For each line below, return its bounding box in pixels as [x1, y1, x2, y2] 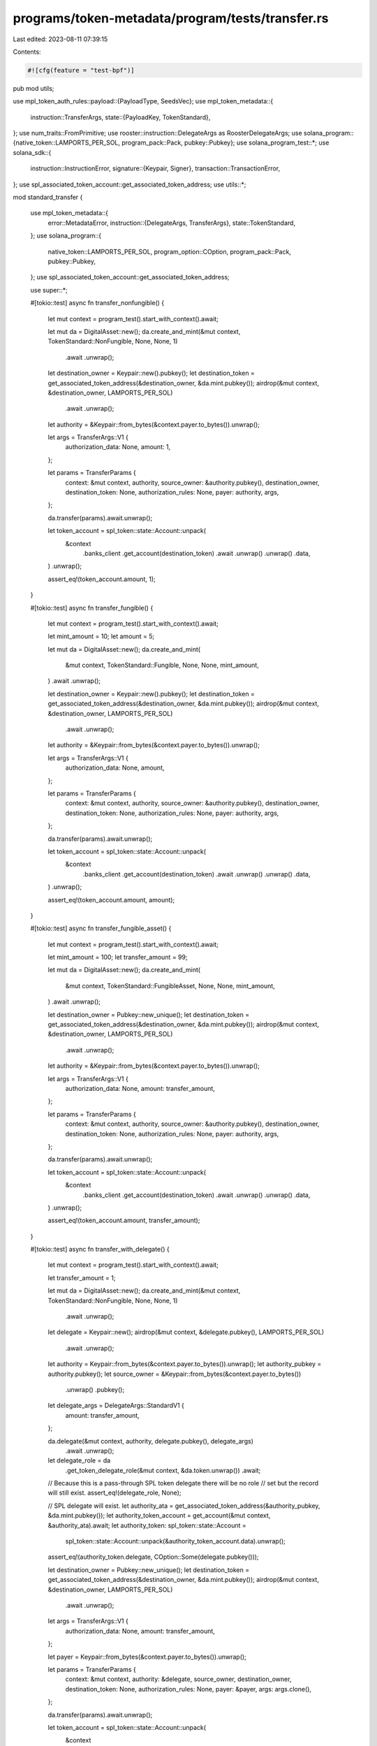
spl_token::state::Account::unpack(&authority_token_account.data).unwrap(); [65, 1537, 286, 1546]
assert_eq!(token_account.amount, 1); [47, 575, 156, 583]
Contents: [13, 47, 41, 56]
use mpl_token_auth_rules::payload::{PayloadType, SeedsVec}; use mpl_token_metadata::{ [13, 97, 274, 105]
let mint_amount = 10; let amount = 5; [47, 632, 155, 640]
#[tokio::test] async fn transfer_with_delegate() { [30, 1245, 170, 1254]
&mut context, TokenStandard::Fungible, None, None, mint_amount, [65, 661, 260, 670]
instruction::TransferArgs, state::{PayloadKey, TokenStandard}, [30, 112, 211, 122]
